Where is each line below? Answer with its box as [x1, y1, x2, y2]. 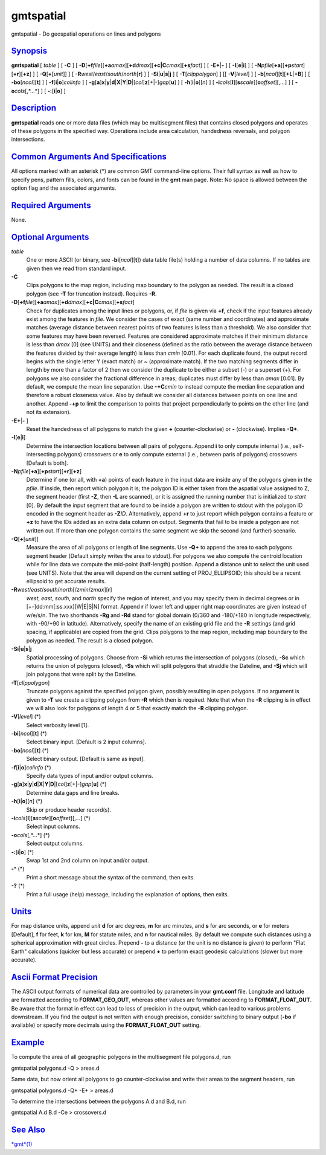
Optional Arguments [11, 231, 89, 242]
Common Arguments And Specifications [11, 152, 167, 162]
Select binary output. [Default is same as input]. [26, 755, 145, 763]
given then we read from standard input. [26, 265, 127, 272]
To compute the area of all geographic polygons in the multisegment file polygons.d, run [11, 1053, 231, 1061]
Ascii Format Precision [11, 972, 98, 982]
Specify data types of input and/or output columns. [26, 772, 154, 780]
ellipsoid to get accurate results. [26, 578, 106, 585]
